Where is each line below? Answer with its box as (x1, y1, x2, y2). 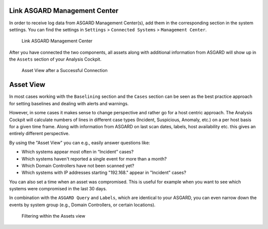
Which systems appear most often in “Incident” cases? (21, 149, 134, 155)
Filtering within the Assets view (21, 213, 85, 219)
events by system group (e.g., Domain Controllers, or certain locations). (9, 202, 156, 208)
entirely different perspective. (9, 131, 70, 137)
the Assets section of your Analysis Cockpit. (9, 56, 102, 62)
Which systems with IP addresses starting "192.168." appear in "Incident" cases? (21, 169, 186, 176)
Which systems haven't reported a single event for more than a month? (21, 155, 167, 161)
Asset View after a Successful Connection (21, 68, 108, 74)
